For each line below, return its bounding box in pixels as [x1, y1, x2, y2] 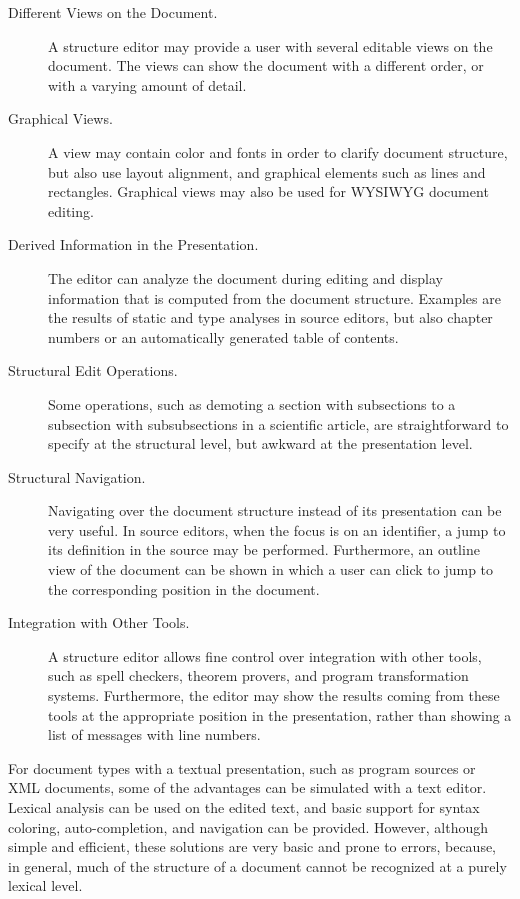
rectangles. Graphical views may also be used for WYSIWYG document [48, 181, 489, 202]
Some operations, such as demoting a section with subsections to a [48, 393, 456, 414]
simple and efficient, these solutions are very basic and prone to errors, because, [8, 836, 497, 857]
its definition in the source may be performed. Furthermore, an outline [48, 539, 480, 560]
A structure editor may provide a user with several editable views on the [48, 35, 493, 56]
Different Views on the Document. [8, 2, 218, 22]
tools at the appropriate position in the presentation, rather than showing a [48, 704, 512, 725]
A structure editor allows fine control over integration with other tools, [48, 645, 482, 666]
